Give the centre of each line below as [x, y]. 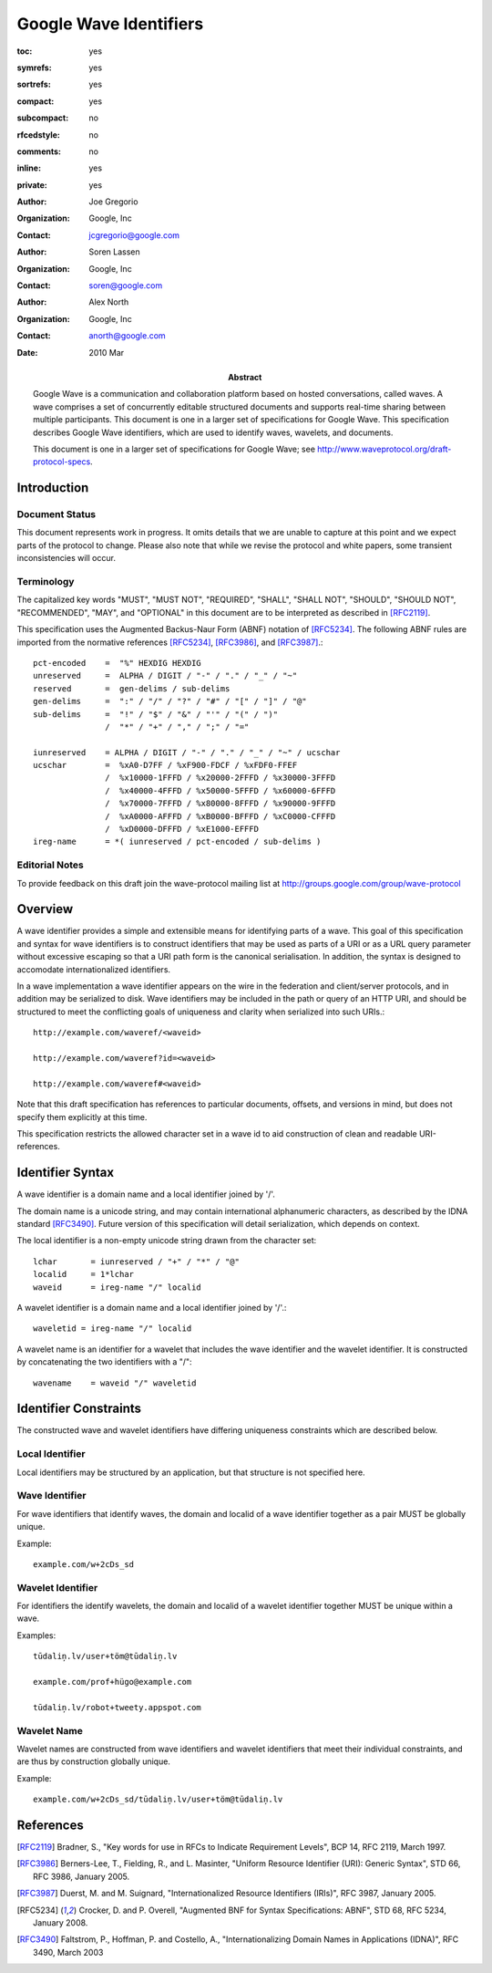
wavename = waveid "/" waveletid [115, 1383]
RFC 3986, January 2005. [82, 1876]
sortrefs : [34, 84]
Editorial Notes [50, 865]
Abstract [245, 377]
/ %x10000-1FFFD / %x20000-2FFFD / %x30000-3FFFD [220, 778]
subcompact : [43, 118]
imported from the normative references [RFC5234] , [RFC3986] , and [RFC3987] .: [170, 642]
